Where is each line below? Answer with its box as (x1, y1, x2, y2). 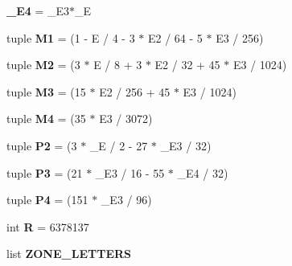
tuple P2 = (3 (6, 137, 77, 153)
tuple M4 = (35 (6, 110, 86, 127)
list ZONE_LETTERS (6, 245, 131, 262)
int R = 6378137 (6, 218, 89, 235)
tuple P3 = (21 (6, 164, 83, 181)
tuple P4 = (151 (6, 191, 88, 208)
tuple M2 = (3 (6, 56, 80, 73)
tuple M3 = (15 (6, 83, 86, 100)
